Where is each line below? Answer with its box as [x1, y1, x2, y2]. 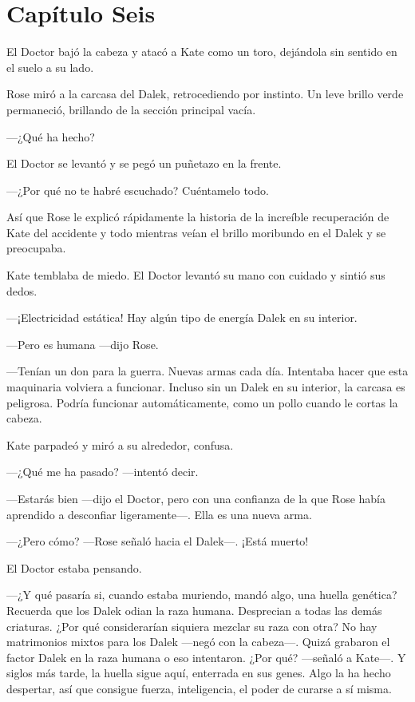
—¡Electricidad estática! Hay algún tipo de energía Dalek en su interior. [6, 309, 358, 326]
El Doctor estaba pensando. [6, 559, 142, 576]
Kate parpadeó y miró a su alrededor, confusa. [6, 436, 234, 453]
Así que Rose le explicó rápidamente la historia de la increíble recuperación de [6, 208, 389, 225]
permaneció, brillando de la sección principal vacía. [6, 101, 256, 117]
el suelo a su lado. [6, 58, 94, 75]
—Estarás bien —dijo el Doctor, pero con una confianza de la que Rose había [6, 490, 385, 506]
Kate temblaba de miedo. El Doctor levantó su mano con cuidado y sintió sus [6, 267, 385, 284]
